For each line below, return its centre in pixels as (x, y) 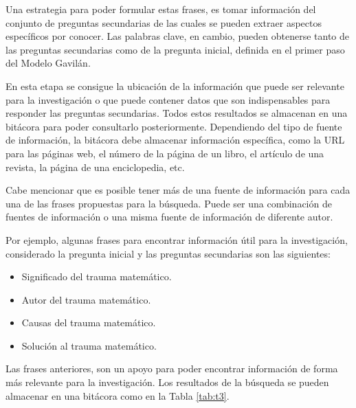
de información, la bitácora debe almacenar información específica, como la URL (175, 140)
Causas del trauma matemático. (89, 322)
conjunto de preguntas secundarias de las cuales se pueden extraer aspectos (164, 22)
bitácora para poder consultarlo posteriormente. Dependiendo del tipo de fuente (174, 126)
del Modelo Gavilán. (48, 63)
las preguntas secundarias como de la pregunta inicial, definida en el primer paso (175, 49)
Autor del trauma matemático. (86, 299)
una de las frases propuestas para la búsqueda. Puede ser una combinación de (169, 203)
